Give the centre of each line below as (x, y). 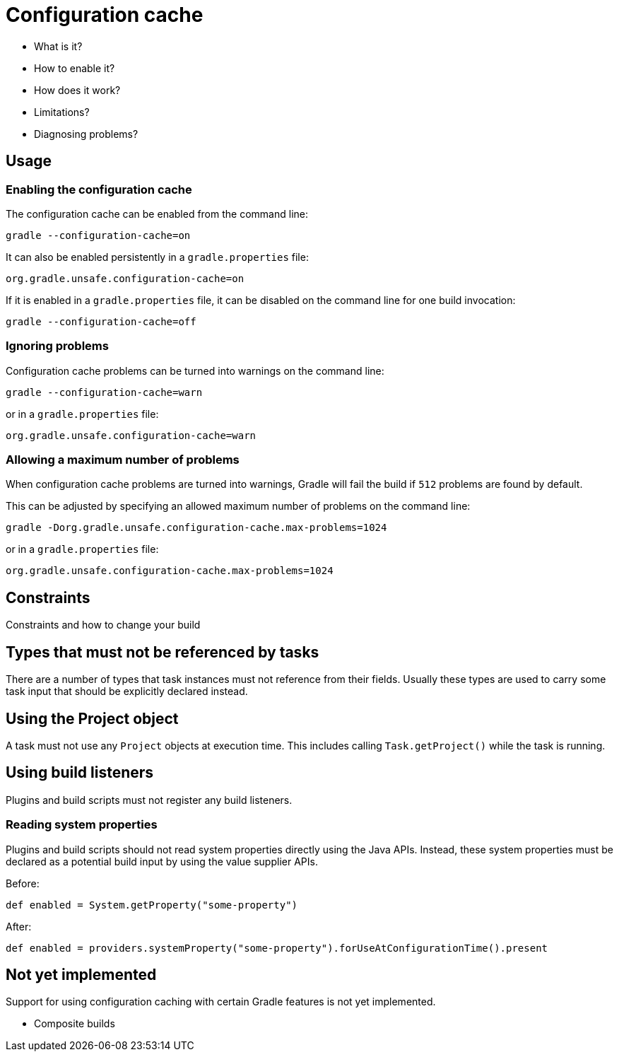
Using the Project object (92, 718)
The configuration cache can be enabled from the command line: (157, 214)
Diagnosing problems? (86, 134)
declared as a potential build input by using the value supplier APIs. (162, 861)
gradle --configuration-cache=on (98, 235)
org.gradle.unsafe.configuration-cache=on (125, 278)
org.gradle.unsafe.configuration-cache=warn (131, 435)
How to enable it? (75, 68)
